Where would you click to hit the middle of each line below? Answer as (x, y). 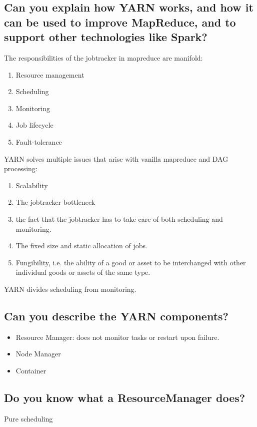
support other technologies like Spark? (106, 37)
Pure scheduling (28, 418)
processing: (21, 168)
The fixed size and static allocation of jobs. (81, 246)
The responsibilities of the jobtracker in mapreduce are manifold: (103, 57)
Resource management (50, 74)
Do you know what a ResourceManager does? (125, 397)
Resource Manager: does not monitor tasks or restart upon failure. (117, 337)
